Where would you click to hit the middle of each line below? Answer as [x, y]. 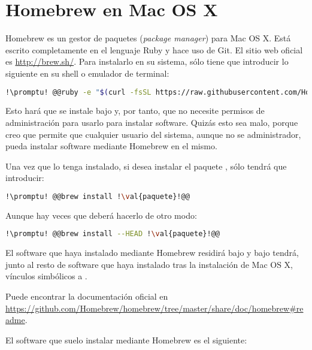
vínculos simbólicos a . [46, 276]
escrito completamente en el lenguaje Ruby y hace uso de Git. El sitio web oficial [154, 49]
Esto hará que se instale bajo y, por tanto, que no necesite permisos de [135, 111]
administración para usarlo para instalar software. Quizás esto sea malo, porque [152, 122]
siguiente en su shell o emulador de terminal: [87, 73]
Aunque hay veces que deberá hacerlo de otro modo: [101, 215]
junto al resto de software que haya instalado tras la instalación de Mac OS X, [149, 264]
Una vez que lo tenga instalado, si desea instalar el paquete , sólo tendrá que [146, 166]
